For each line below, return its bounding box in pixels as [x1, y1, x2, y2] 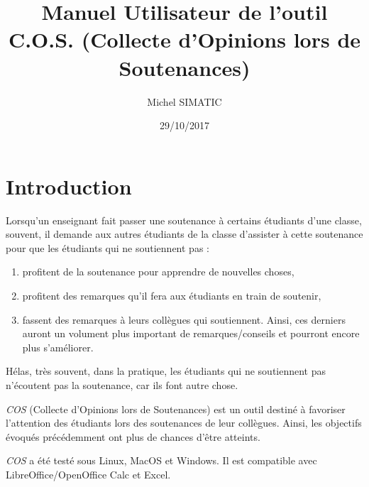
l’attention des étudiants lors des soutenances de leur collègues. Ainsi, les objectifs [6, 415, 362, 430]
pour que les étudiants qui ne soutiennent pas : [6, 240, 209, 255]
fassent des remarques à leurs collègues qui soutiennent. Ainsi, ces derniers [22, 312, 346, 327]
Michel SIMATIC [147, 94, 222, 109]
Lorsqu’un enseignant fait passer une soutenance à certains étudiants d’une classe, [6, 212, 362, 227]
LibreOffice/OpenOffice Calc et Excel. [6, 466, 171, 481]
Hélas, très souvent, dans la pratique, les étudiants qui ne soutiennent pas [6, 363, 326, 378]
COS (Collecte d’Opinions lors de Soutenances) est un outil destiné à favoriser [6, 401, 346, 416]
